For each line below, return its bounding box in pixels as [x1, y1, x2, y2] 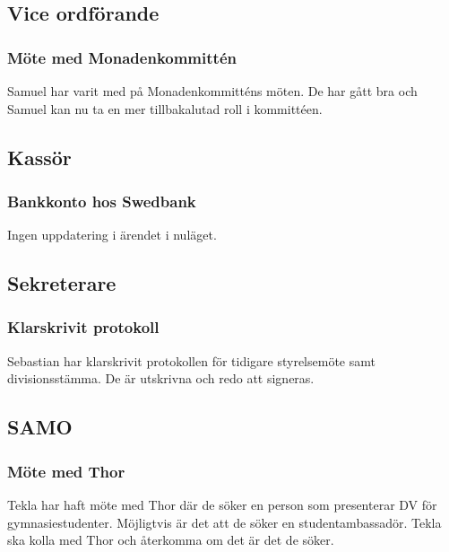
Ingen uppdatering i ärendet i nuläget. [7, 225, 217, 244]
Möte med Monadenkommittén [7, 46, 237, 68]
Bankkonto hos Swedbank [7, 189, 196, 212]
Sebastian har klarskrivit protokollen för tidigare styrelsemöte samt [7, 351, 376, 370]
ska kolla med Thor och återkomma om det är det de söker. [7, 530, 334, 549]
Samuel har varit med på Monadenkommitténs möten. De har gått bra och [7, 82, 418, 100]
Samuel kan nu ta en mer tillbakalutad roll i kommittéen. [7, 99, 323, 118]
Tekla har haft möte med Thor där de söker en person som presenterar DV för [7, 495, 437, 513]
